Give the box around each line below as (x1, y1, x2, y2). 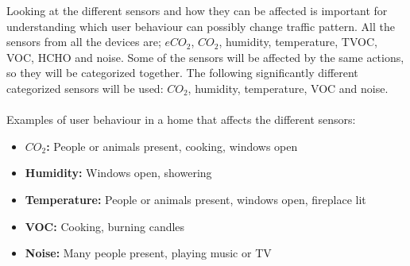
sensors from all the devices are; (6, 33, 161, 50)
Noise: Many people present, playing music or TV (25, 245, 272, 261)
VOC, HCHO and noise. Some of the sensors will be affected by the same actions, (6, 48, 404, 65)
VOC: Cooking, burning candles (25, 218, 185, 234)
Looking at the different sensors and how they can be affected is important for (6, 2, 388, 18)
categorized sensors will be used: (6, 79, 164, 96)
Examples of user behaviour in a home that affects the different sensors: (6, 111, 356, 128)
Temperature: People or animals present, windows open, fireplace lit (25, 191, 366, 207)
